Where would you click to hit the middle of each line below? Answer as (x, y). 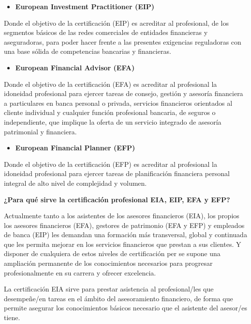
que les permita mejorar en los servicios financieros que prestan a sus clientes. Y (123, 244)
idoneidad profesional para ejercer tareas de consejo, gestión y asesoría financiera (124, 93)
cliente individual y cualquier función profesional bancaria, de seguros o (110, 112)
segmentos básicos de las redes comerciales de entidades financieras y (106, 32)
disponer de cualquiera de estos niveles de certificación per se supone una (112, 253)
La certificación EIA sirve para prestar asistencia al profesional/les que (109, 289)
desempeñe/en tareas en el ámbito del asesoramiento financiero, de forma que (118, 298)
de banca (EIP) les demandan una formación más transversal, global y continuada (125, 235)
